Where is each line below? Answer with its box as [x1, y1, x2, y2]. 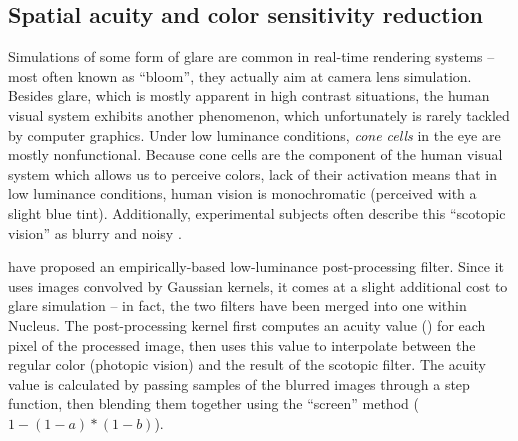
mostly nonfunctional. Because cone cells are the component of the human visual [8, 144, 503, 165]
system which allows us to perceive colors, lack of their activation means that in [8, 163, 497, 184]
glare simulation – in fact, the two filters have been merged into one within [8, 295, 467, 316]
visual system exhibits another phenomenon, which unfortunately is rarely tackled [8, 104, 510, 125]
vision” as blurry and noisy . [8, 222, 182, 243]
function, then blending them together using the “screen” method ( [8, 393, 419, 414]
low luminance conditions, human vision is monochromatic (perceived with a [8, 183, 477, 204]
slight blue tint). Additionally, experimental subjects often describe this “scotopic [8, 202, 506, 223]
